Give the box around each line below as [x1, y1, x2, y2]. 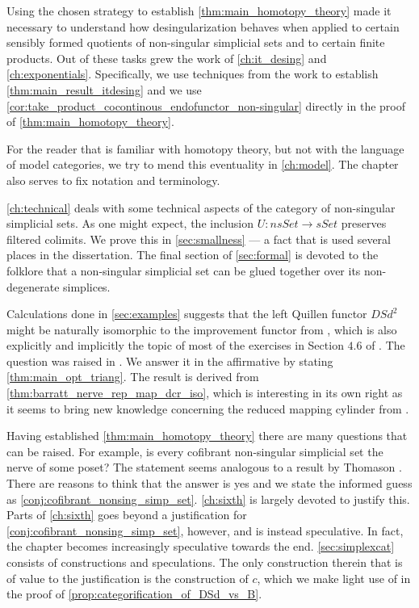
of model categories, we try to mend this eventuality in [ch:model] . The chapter [6, 156, 399, 173]
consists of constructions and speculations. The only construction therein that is [6, 554, 403, 570]
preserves [341, 215, 387, 232]
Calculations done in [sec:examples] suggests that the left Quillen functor [6, 305, 367, 322]
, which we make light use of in [257, 569, 411, 586]
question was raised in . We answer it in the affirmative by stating [6, 352, 333, 369]
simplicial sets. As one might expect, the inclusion [6, 215, 254, 232]
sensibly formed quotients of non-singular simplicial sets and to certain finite [6, 34, 385, 51]
